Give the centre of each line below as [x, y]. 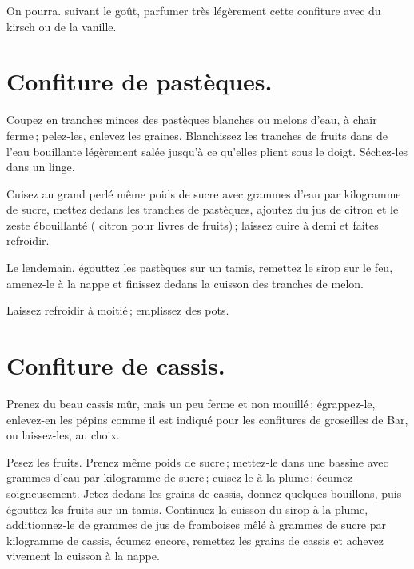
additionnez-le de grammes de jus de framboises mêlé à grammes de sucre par [197, 525]
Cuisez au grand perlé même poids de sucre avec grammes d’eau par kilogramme [204, 193]
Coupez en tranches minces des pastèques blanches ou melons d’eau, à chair [192, 120]
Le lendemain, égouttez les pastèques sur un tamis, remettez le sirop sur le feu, [200, 268]
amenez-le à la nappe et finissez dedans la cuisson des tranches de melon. [185, 283]
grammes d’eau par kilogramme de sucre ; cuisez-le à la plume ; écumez [180, 477]
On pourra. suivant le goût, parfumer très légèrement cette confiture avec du [194, 10]
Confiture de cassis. [116, 365]
